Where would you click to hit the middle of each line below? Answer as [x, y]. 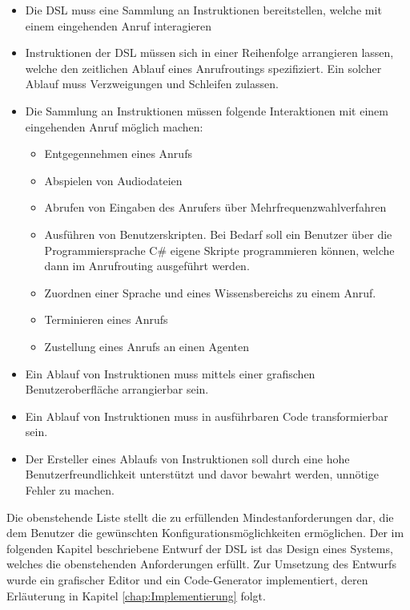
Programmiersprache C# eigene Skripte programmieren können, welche [219, 250]
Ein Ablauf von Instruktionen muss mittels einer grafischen [170, 373]
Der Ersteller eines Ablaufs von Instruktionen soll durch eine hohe [187, 458]
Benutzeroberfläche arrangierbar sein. [117, 389]
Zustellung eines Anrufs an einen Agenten [147, 346]
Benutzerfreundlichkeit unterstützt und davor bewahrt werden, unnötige [202, 474]
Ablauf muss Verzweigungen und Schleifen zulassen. [152, 84]
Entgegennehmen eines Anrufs [118, 154]
